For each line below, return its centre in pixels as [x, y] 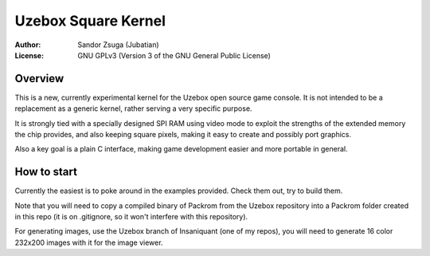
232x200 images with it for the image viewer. [89, 242]
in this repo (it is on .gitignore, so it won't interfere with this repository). [131, 217]
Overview [39, 79]
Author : [28, 45]
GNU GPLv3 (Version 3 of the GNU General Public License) [174, 55]
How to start [46, 172]
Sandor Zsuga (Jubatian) [118, 45]
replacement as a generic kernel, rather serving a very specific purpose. [133, 108]
